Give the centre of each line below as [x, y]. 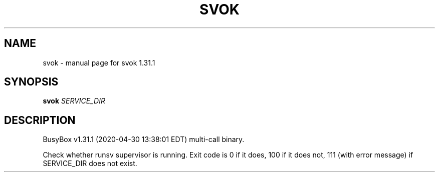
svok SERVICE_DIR [74, 101]
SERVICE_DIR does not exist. [90, 163]
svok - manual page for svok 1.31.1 [99, 62]
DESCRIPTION [40, 120]
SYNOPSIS [31, 82]
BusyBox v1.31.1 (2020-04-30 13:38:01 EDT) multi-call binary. [144, 139]
